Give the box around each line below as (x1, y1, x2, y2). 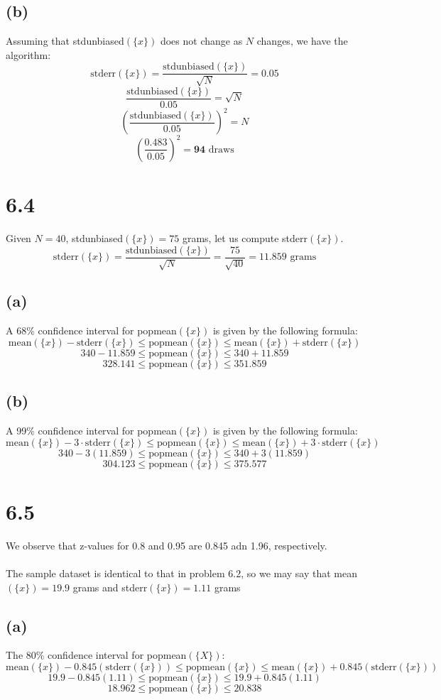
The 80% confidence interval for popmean (6, 647, 187, 662)
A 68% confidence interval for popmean (6, 323, 177, 338)
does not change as (160, 33, 243, 48)
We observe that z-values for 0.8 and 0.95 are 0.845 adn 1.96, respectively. (6, 537, 327, 552)
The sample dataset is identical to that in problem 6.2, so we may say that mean (6, 565, 358, 580)
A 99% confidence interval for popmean (6, 423, 177, 438)
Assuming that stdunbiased (6, 33, 124, 48)
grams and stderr (72, 579, 148, 594)
